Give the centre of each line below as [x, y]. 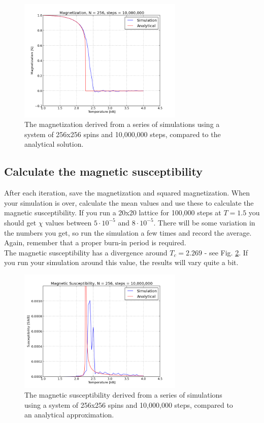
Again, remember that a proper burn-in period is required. [95, 242]
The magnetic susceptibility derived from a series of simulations [123, 395]
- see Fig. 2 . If [226, 252]
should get [20, 222]
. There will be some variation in [204, 222]
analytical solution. [54, 144]
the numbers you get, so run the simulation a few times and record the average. [128, 232]
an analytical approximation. [69, 415]
